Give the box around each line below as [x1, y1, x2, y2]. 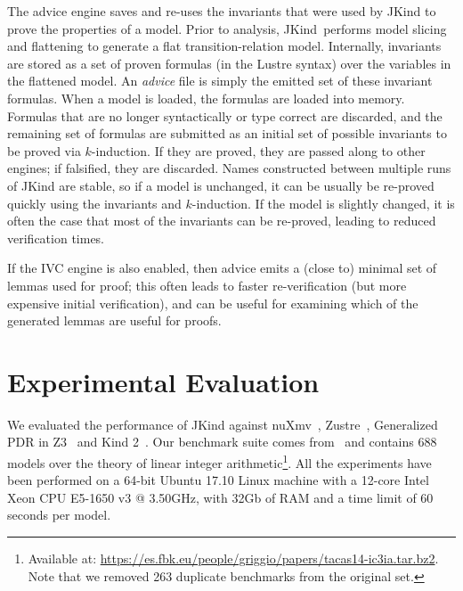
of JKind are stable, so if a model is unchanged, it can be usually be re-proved [7, 176, 435, 194]
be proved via [7, 141, 81, 160]
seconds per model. [7, 505, 111, 524]
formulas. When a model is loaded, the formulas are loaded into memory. [7, 88, 405, 107]
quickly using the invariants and [7, 193, 182, 212]
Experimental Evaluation [7, 363, 320, 399]
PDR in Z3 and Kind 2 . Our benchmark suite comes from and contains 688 [7, 432, 437, 451]
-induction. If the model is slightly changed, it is [191, 193, 455, 212]
